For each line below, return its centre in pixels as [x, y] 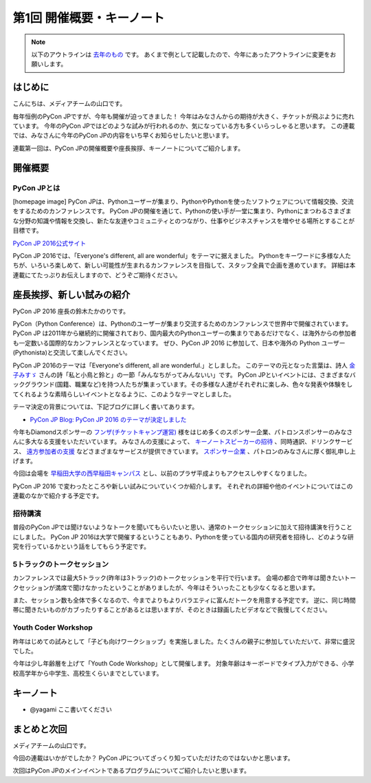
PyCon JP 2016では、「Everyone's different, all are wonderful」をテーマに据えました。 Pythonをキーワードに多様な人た [182, 255]
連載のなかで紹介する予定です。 [58, 496]
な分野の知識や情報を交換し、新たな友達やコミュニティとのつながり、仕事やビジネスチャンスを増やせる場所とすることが [184, 221]
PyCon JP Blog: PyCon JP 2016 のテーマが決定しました [108, 419]
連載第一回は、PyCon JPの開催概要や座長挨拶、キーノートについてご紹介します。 [128, 148]
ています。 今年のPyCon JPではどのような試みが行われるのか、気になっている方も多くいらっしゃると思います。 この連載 [184, 126]
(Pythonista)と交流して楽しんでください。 [72, 353]
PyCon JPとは [36, 188]
